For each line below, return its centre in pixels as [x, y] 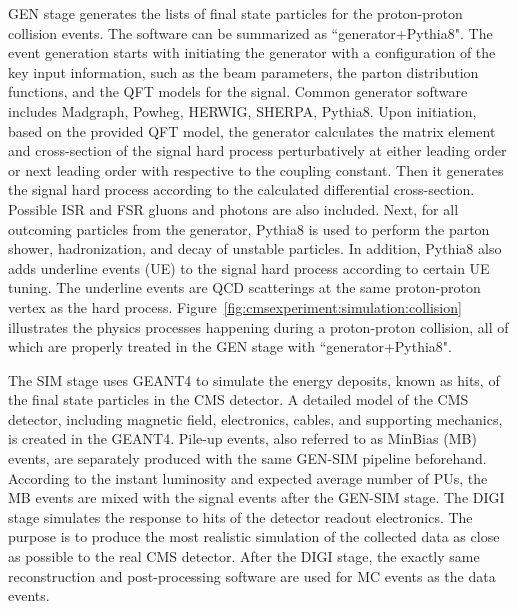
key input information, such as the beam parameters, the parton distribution [243, 71]
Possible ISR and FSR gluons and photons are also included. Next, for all [233, 208]
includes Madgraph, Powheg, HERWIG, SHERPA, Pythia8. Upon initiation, [242, 110]
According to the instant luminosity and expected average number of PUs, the [248, 477]
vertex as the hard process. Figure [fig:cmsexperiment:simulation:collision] [235, 306]
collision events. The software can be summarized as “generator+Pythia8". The [250, 32]
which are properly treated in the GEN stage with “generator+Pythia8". [230, 346]
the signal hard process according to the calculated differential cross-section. [241, 189]
